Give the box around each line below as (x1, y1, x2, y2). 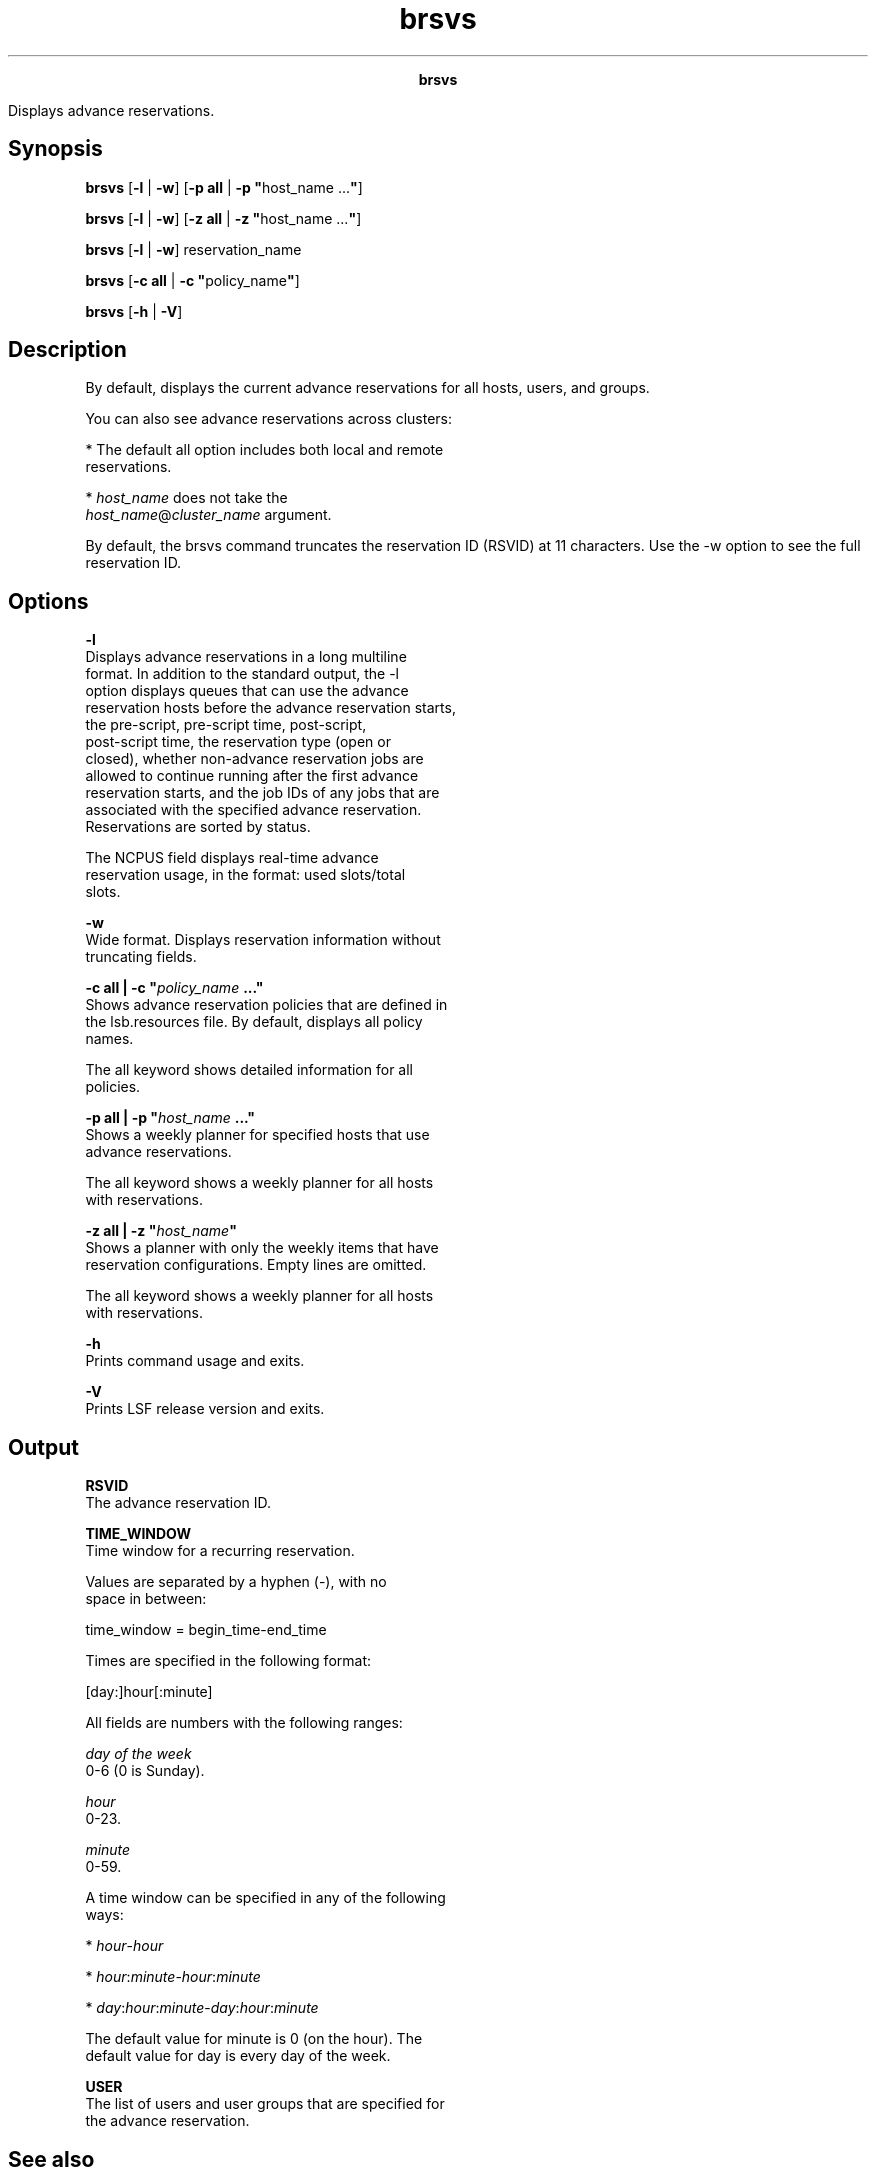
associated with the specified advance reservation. (85, 801, 422, 819)
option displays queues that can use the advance (85, 682, 409, 700)
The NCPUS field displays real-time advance (85, 849, 379, 867)
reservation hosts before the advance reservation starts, (85, 699, 456, 717)
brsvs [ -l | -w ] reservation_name (85, 240, 302, 258)
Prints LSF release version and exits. (85, 1400, 325, 1418)
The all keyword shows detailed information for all (85, 1061, 413, 1079)
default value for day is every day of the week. (85, 2047, 391, 2065)
